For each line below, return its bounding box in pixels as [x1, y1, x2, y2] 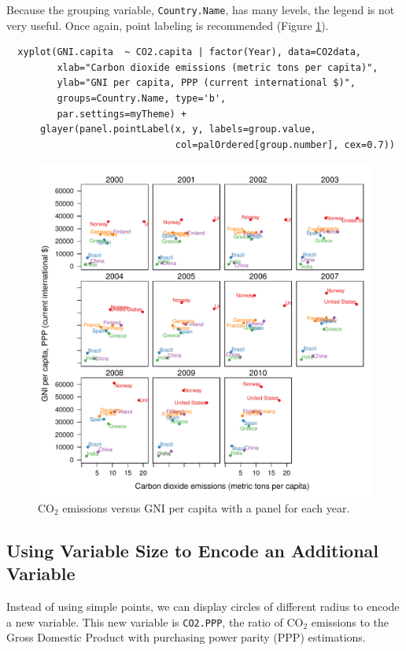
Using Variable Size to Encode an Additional [6, 538, 379, 562]
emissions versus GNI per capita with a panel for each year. [62, 500, 350, 516]
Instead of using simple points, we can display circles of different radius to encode [6, 598, 400, 615]
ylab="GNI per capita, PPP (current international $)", [57, 77, 356, 89]
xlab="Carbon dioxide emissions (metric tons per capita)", [57, 61, 378, 73]
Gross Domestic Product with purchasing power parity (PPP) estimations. [6, 629, 366, 645]
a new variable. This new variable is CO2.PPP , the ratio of [6, 613, 283, 630]
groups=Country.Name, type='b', [57, 93, 227, 105]
